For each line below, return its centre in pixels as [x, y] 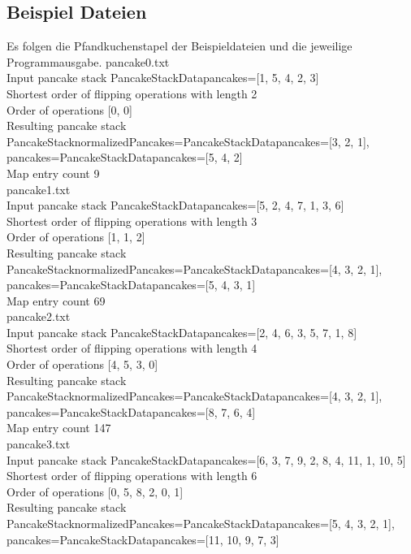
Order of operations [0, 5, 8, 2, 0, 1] [95, 491]
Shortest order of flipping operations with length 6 [132, 476]
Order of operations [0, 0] [69, 109]
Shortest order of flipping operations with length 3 [132, 221]
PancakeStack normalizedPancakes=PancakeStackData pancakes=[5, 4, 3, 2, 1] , [201, 524]
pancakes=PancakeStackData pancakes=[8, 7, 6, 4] [131, 411]
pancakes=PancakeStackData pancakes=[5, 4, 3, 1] [131, 285]
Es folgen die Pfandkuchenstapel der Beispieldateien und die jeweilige [180, 46]
